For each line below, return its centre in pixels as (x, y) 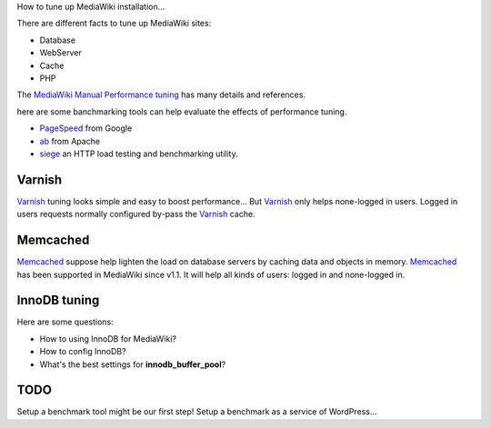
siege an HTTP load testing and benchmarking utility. (139, 154)
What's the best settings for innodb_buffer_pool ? (133, 364)
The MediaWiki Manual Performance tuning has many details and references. (161, 95)
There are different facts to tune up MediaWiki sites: (114, 24)
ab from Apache (70, 141)
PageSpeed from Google (86, 128)
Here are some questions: (65, 322)
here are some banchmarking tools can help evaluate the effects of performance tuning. (182, 111)
